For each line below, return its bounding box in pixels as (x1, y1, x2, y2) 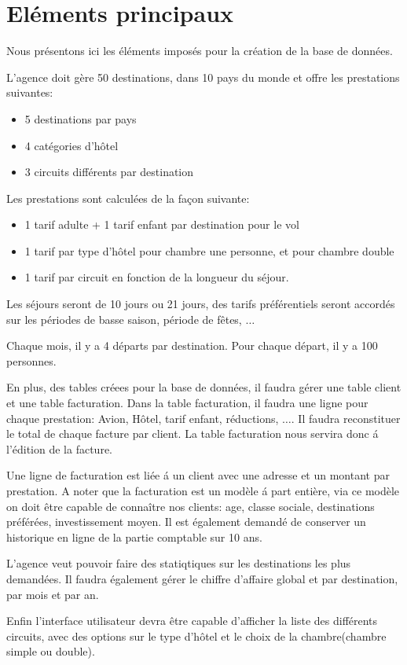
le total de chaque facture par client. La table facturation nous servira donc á (6, 425, 379, 442)
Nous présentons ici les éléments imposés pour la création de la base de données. (6, 42, 393, 59)
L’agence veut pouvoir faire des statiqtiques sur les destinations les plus (6, 555, 351, 571)
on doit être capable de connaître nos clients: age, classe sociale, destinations (6, 498, 375, 514)
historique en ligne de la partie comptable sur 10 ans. (6, 528, 262, 545)
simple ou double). (6, 643, 95, 659)
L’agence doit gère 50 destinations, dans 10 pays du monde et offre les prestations (6, 68, 400, 85)
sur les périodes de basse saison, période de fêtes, (6, 310, 242, 327)
